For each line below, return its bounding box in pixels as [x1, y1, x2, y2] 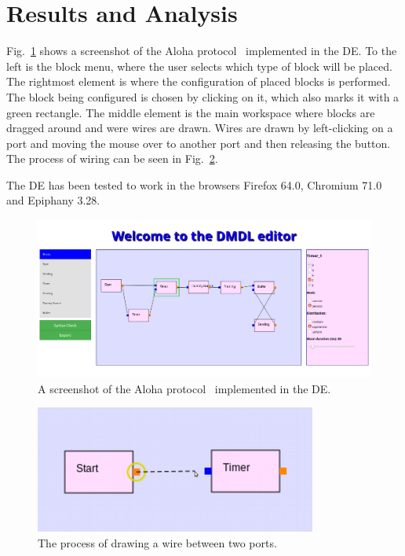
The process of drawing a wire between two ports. [38, 534, 277, 550]
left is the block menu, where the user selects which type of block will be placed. [6, 57, 392, 74]
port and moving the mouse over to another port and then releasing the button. [6, 134, 391, 151]
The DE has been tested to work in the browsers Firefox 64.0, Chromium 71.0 [6, 176, 382, 193]
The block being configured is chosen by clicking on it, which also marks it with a [6, 88, 400, 105]
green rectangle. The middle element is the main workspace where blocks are [6, 104, 375, 120]
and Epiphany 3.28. [6, 192, 100, 208]
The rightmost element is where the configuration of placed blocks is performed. [6, 73, 391, 90]
